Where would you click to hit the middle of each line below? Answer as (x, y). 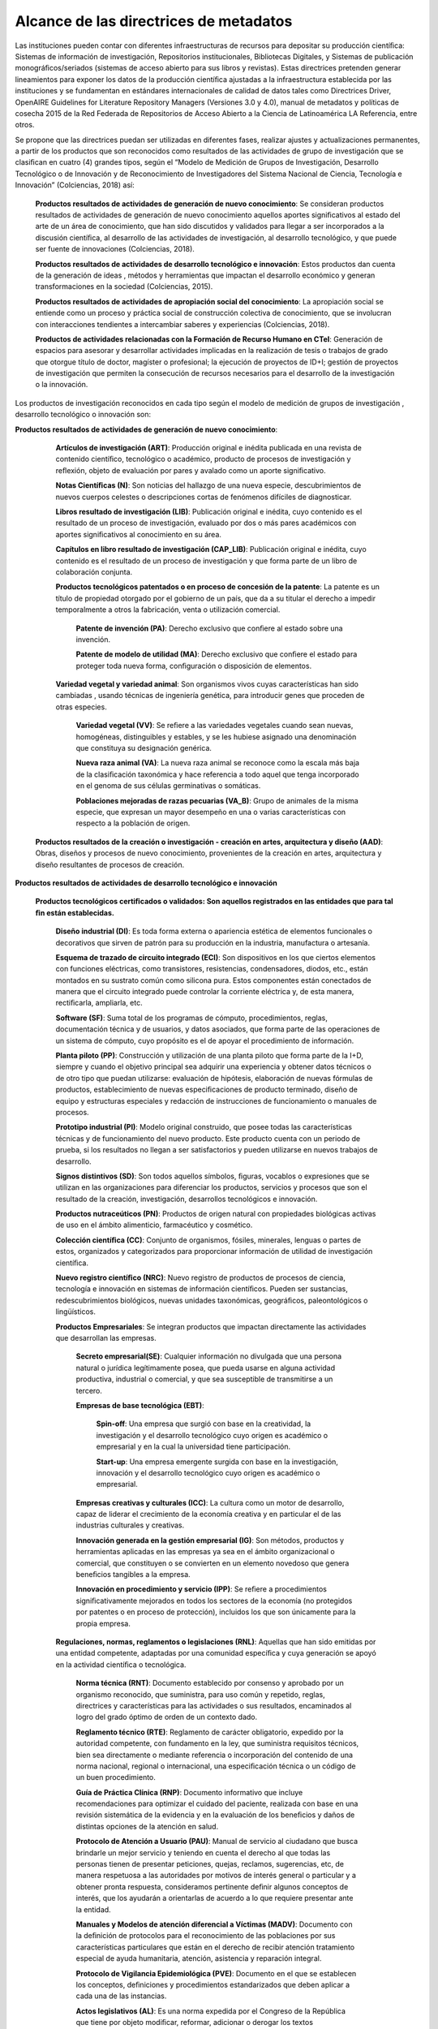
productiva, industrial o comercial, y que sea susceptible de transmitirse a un (204, 1379)
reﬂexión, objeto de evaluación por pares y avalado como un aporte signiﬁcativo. (191, 470)
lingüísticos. (76, 1312)
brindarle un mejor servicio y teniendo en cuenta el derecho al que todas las (203, 1852)
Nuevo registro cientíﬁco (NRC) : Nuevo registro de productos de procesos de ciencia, (201, 1277)
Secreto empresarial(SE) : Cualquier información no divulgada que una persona (209, 1356)
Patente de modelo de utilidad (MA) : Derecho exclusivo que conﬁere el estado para (217, 654)
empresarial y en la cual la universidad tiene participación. (193, 1447)
